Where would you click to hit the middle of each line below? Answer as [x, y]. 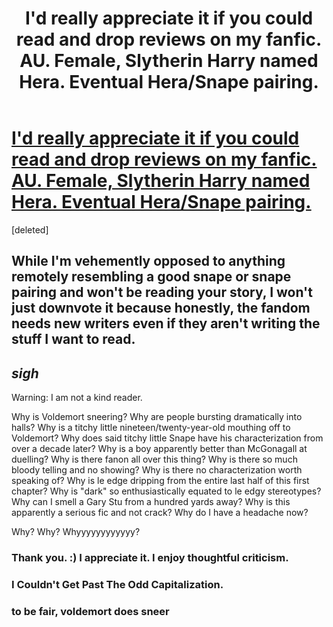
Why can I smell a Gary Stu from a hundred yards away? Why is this [151, 502]
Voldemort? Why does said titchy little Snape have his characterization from [167, 438]
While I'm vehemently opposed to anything [148, 261]
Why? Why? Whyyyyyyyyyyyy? [76, 532]
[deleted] [30, 229]
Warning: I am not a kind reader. [77, 398]
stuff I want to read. [73, 339]
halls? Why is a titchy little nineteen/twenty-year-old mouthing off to [151, 428]
